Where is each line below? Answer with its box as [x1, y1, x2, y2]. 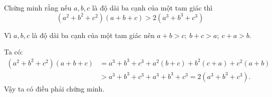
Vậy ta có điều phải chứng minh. [4, 83, 105, 93]
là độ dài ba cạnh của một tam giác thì [92, 2, 213, 12]
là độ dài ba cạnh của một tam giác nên [32, 29, 155, 40]
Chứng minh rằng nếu [4, 2, 72, 12]
